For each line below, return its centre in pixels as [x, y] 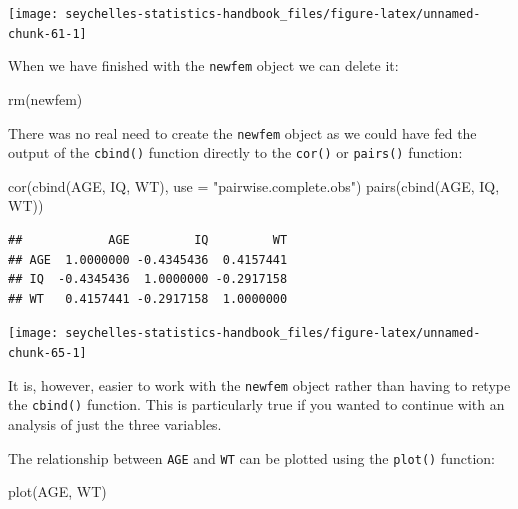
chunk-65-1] [47, 353]
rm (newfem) [45, 98]
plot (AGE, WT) [57, 491]
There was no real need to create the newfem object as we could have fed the [242, 132]
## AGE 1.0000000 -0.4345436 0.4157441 [148, 259]
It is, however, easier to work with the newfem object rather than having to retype [259, 384]
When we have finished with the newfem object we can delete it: [203, 65]
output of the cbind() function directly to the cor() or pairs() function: [235, 152]
